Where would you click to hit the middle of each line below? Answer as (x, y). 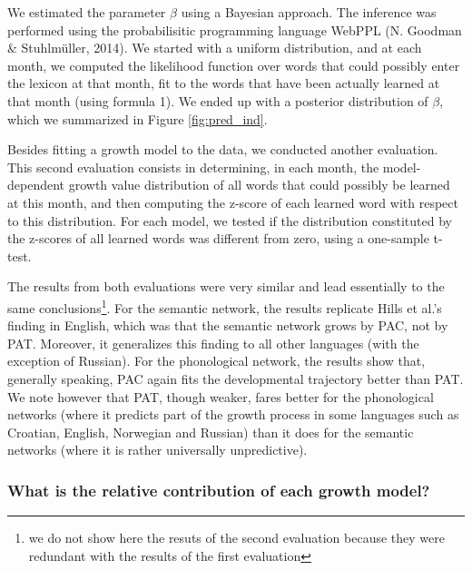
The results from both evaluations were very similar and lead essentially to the (226, 286)
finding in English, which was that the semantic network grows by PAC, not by (228, 325)
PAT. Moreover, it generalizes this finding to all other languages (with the (213, 343)
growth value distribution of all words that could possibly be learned (259, 185)
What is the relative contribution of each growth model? (219, 490)
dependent (36, 185)
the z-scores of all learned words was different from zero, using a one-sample (218, 238)
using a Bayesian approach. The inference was (309, 12)
